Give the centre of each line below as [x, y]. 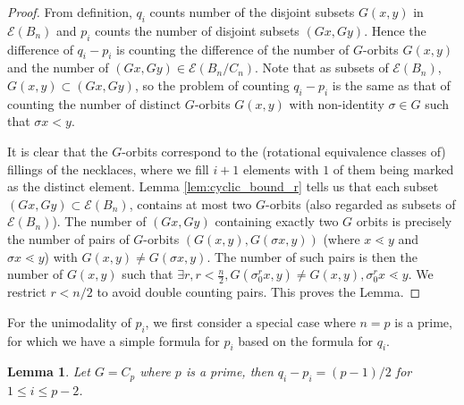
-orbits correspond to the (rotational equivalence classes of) [284, 151]
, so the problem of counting [212, 84]
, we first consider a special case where [250, 321]
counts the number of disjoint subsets [197, 30]
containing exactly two [277, 221]
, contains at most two [190, 203]
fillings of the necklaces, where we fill [108, 169]
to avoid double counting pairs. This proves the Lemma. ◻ [259, 292]
